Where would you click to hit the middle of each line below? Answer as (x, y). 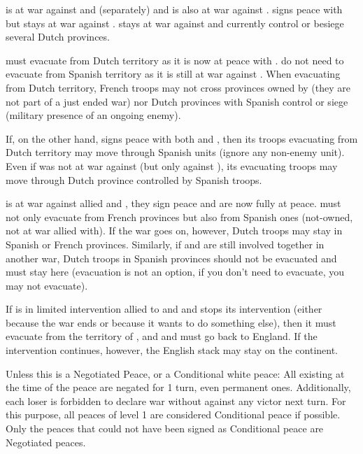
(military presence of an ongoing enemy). (93, 115)
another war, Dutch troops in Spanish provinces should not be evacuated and (171, 258)
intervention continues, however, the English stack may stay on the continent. (172, 350)
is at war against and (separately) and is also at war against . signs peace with (174, 9)
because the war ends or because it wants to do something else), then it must (171, 322)
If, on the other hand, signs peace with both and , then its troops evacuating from (182, 138)
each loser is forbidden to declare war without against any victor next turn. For (176, 400)
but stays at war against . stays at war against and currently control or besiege (175, 23)
